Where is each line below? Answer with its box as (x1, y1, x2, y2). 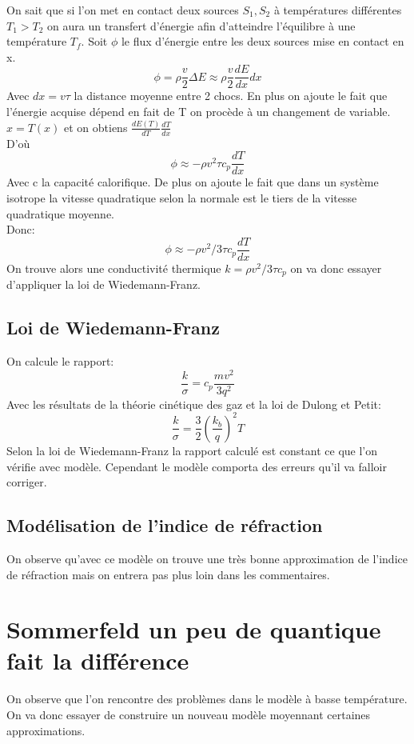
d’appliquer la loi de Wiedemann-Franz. (6, 276, 201, 293)
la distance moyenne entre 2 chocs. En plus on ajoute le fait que (74, 87, 388, 104)
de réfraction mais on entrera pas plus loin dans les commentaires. (6, 566, 330, 582)
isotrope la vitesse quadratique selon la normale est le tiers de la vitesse (6, 190, 357, 206)
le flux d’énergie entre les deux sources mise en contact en (121, 33, 404, 50)
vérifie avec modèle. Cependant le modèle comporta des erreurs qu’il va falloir (6, 458, 387, 474)
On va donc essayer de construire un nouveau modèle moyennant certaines (6, 706, 371, 723)
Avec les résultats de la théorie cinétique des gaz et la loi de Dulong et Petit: (6, 395, 381, 412)
